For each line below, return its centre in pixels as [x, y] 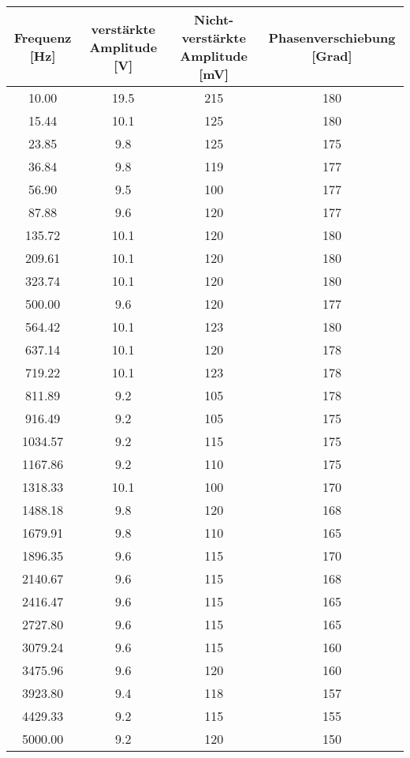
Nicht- [214, 19]
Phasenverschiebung [332, 38]
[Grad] [332, 56]
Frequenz [43, 38]
